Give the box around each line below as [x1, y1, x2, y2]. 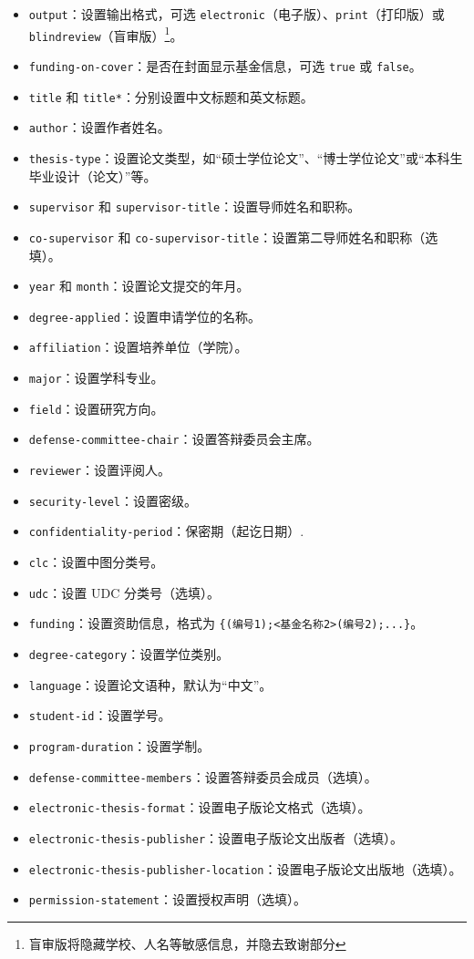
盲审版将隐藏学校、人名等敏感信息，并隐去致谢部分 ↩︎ [28, 933, 346, 953]
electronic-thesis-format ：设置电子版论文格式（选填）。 [28, 798, 371, 817]
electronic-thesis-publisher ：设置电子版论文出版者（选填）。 [28, 828, 404, 847]
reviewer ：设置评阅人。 [28, 460, 171, 479]
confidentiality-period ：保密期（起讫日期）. [28, 521, 304, 541]
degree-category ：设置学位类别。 [28, 644, 230, 663]
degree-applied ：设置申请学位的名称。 [28, 306, 262, 325]
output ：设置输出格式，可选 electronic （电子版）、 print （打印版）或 [28, 5, 445, 23]
